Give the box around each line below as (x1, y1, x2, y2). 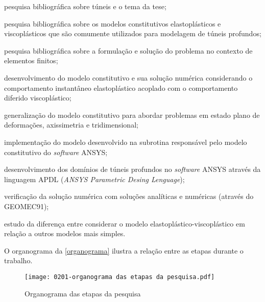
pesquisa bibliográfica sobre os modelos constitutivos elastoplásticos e (4, 18, 221, 29)
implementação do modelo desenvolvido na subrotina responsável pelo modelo (4, 136, 247, 147)
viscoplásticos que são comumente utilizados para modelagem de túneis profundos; (4, 28, 261, 39)
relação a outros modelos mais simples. (4, 228, 126, 239)
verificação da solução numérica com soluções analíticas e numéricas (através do (4, 191, 254, 202)
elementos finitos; (4, 55, 58, 66)
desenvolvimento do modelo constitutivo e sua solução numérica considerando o (4, 72, 253, 83)
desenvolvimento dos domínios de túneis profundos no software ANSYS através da (4, 164, 261, 174)
